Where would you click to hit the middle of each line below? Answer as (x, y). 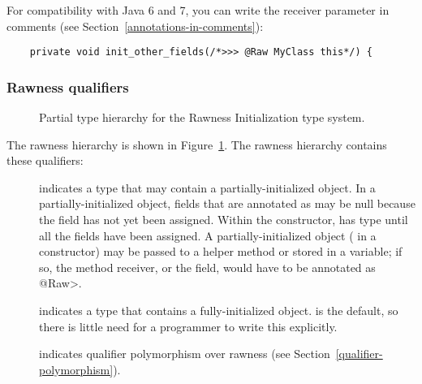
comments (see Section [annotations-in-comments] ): (135, 26)
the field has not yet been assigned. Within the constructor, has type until (224, 220)
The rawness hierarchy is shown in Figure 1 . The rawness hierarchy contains (197, 144)
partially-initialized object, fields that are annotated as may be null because (227, 203)
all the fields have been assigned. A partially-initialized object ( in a (208, 235)
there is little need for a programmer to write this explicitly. (188, 326)
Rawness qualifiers (68, 86)
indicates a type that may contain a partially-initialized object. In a (207, 187)
